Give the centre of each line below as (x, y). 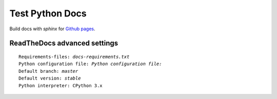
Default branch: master (48, 71)
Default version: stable (50, 78)
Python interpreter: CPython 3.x (61, 85)
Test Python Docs (48, 13)
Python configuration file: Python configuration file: (90, 64)
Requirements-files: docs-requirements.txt (74, 57)
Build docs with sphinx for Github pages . (52, 29)
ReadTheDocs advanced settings (64, 43)
